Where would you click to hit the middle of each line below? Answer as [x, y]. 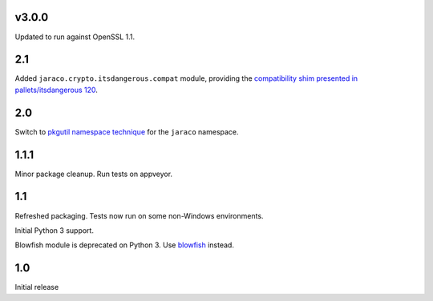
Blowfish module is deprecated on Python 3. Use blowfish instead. [124, 245]
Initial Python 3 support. [54, 230]
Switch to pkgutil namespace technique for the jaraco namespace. [127, 131]
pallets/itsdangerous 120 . [56, 90]
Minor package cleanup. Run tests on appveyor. [93, 174]
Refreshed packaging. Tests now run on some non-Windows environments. [139, 215]
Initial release [37, 287]
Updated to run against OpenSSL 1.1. [75, 37]
